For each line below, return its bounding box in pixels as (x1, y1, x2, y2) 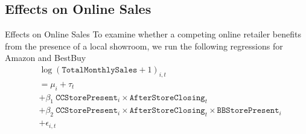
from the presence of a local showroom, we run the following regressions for (5, 39, 283, 52)
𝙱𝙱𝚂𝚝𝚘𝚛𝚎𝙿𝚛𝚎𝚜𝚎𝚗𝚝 (217, 106, 279, 115)
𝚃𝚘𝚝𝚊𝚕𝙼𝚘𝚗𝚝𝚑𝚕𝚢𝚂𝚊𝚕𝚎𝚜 (62, 66, 138, 74)
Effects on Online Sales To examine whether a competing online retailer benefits (5, 28, 301, 40)
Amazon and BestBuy (5, 51, 86, 64)
